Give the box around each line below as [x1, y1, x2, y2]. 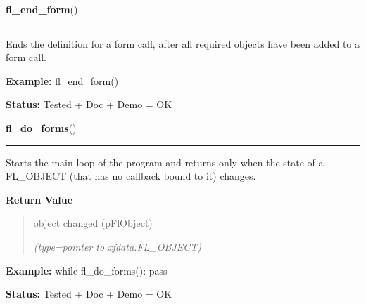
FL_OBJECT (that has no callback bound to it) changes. [6, 168, 256, 183]
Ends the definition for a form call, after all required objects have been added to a [6, 36, 360, 51]
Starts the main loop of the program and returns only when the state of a [6, 154, 324, 169]
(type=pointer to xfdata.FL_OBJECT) [33, 239, 201, 253]
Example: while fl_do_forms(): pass [6, 263, 168, 277]
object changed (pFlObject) [33, 216, 153, 230]
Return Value [6, 192, 73, 206]
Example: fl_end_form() [6, 73, 119, 88]
